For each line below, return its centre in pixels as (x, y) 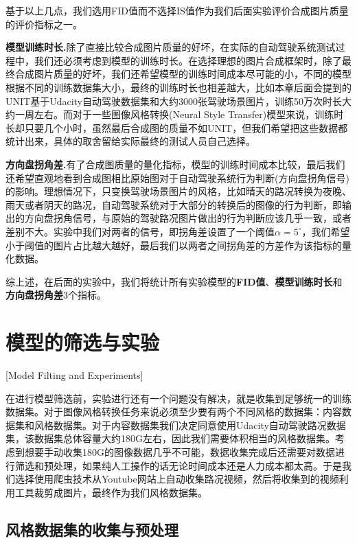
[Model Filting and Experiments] (74, 375)
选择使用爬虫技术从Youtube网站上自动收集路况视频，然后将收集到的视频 (177, 479)
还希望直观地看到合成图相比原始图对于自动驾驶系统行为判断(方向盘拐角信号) (177, 177)
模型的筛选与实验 (83, 342)
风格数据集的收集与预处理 (92, 529)
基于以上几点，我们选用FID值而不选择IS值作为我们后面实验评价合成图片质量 (177, 10)
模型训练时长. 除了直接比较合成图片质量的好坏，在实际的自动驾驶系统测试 (171, 47)
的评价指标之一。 (44, 24)
